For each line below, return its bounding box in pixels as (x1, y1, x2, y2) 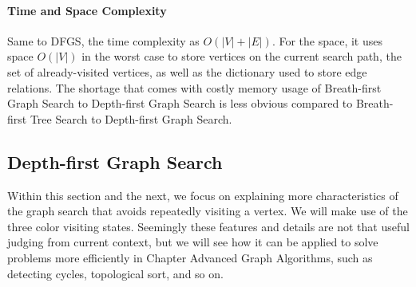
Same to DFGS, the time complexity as (7, 32, 200, 49)
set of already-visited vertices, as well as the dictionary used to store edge (7, 63, 367, 80)
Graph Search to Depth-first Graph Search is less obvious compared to (7, 95, 353, 112)
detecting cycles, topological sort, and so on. (7, 265, 224, 281)
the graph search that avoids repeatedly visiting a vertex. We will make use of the (7, 202, 408, 219)
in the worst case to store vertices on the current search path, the (81, 48, 402, 65)
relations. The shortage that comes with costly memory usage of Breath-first (7, 79, 382, 96)
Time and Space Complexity (7, 2, 167, 18)
